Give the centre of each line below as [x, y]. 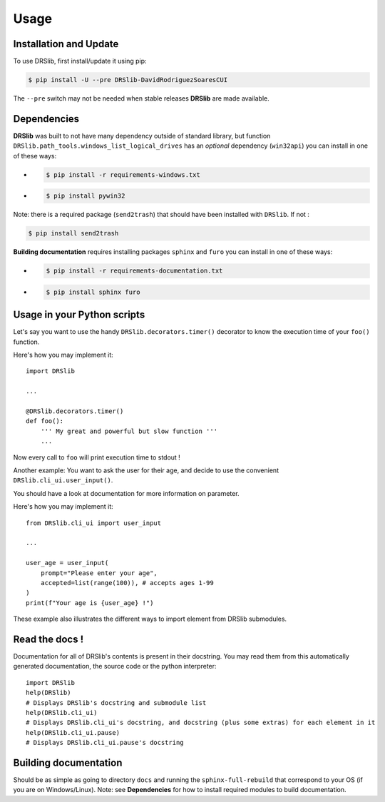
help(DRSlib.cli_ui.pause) [73, 732]
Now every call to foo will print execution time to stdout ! [97, 457]
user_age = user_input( [67, 563]
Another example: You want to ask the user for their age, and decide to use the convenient [146, 470]
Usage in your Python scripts [79, 315]
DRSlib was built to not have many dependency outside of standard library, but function [142, 136]
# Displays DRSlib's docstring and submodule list [116, 702]
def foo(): [45, 421]
